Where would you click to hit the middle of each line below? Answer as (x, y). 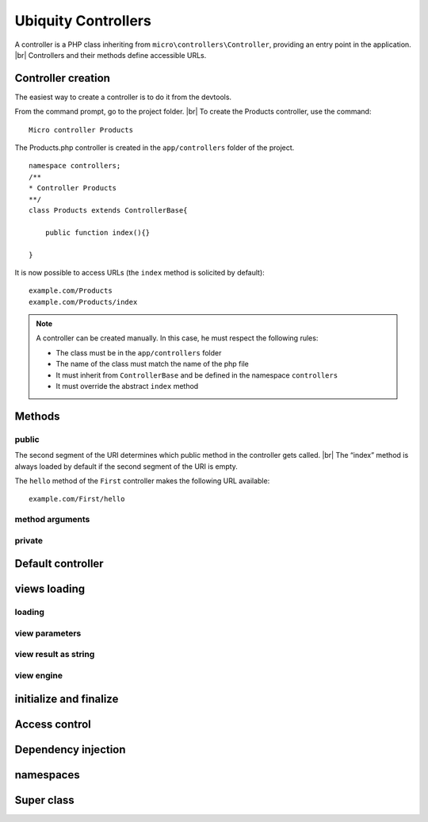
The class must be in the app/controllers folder (139, 352)
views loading (50, 589)
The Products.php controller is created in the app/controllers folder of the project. (155, 148)
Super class (44, 800)
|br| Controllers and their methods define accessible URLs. (111, 55)
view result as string (55, 655)
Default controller (59, 564)
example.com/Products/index (83, 302)
